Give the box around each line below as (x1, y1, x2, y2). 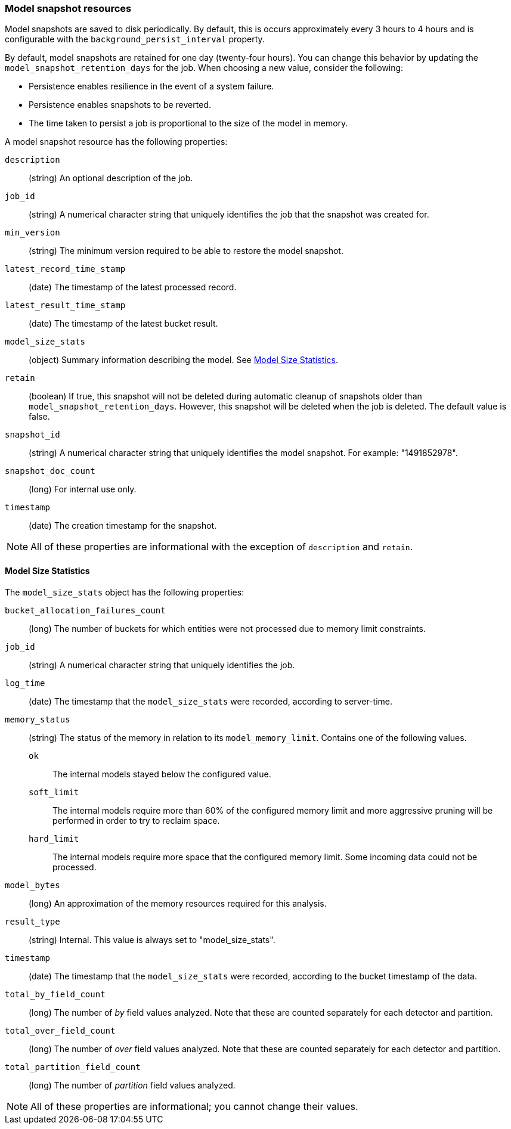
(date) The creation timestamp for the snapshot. (29, 520, 217, 531)
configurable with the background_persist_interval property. (5, 34, 265, 45)
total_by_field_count (5, 989, 106, 999)
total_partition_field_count (5, 1062, 141, 1072)
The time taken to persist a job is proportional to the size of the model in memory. (29, 118, 348, 129)
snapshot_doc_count (5, 466, 95, 476)
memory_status (5, 714, 70, 724)
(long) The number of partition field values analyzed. (29, 1080, 236, 1090)
